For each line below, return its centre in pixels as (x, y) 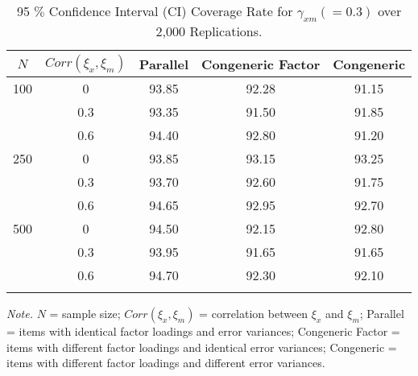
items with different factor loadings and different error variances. (166, 363)
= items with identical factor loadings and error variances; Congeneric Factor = (203, 331)
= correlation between (254, 314)
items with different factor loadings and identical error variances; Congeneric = (202, 347)
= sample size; (85, 314)
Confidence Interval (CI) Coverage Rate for (171, 11)
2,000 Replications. (209, 31)
